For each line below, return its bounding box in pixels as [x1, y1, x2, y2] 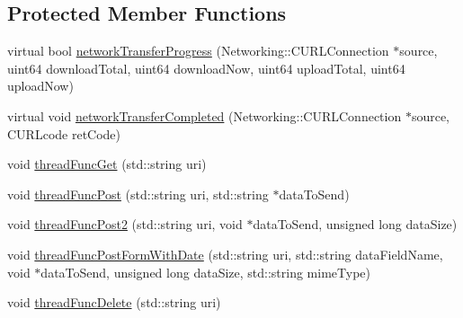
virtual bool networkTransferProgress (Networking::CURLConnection [7, 41, 389, 60]
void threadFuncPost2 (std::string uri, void [7, 215, 243, 234]
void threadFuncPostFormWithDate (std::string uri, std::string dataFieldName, [7, 244, 443, 263]
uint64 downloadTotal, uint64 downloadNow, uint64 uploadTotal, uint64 [7, 58, 405, 77]
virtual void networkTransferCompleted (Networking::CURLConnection [7, 106, 402, 125]
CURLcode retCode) [7, 124, 121, 143]
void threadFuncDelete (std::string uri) [7, 293, 221, 312]
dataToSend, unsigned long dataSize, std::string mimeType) [40, 262, 370, 281]
